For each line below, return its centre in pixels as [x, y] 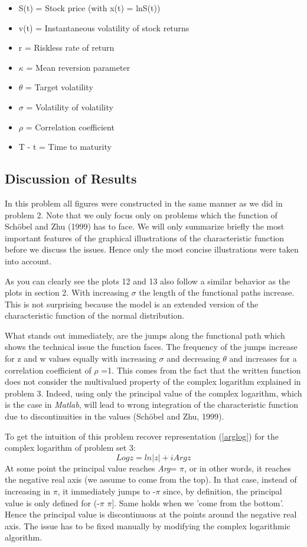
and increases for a [263, 358]
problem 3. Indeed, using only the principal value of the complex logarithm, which [153, 393]
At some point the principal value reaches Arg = [91, 468]
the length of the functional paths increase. [217, 292]
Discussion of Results [71, 178]
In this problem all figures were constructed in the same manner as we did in [144, 203]
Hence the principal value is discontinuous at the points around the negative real [151, 514]
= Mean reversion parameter [78, 67]
